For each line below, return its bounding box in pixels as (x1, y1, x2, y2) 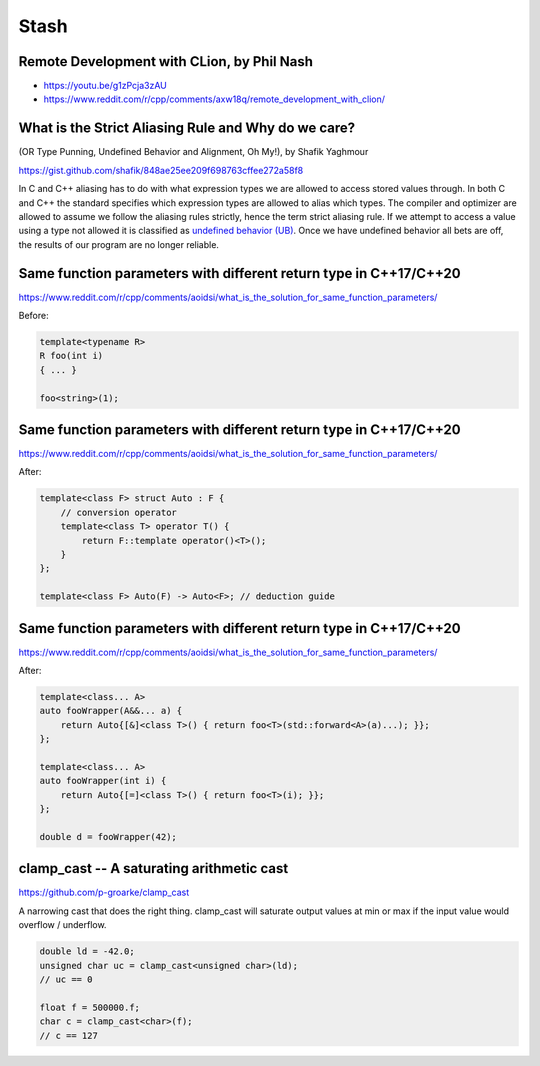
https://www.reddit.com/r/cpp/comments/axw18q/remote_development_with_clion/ (43, 93, 385, 105)
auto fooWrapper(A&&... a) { (39, 705, 183, 717)
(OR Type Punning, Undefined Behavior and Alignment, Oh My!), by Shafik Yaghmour (18, 146, 369, 158)
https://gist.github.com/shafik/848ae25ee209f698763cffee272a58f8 (18, 164, 304, 176)
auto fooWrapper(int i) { (39, 775, 167, 787)
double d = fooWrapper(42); (39, 831, 177, 842)
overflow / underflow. (18, 919, 107, 931)
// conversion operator (60, 506, 177, 518)
